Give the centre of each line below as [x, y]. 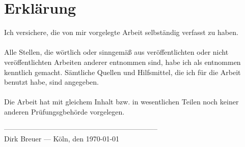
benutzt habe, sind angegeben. [51, 82]
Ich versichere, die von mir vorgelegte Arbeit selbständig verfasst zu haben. [121, 32]
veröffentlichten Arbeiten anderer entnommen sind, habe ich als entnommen [122, 62]
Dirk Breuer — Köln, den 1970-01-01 [62, 139]
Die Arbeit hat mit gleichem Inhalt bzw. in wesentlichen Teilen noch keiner [121, 102]
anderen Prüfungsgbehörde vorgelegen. [64, 111]
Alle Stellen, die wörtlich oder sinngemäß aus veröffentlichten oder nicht [116, 52]
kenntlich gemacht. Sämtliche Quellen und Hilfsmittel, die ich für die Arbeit [122, 72]
